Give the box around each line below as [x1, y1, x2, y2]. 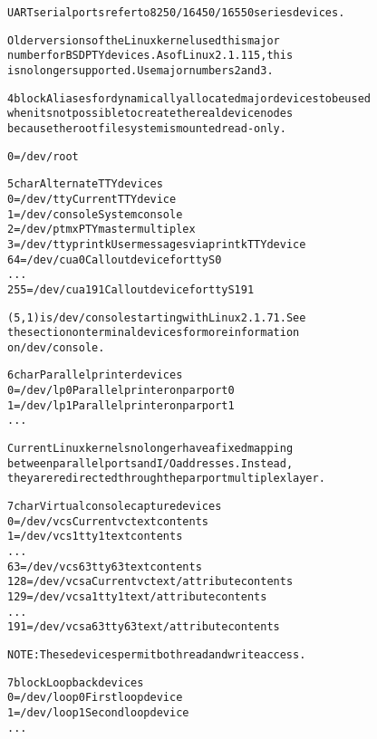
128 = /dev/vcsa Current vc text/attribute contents [7, 575, 294, 589]
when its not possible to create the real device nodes [7, 107, 294, 120]
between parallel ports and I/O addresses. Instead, [7, 456, 294, 470]
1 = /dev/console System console [7, 207, 183, 221]
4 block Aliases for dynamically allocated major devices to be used [7, 91, 371, 105]
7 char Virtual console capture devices [7, 500, 222, 513]
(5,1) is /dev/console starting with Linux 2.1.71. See [7, 311, 306, 324]
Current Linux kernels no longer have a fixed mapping [7, 442, 294, 456]
